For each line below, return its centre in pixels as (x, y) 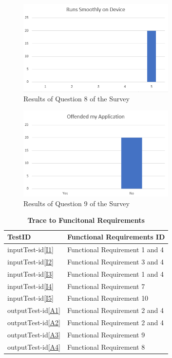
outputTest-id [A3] (34, 334)
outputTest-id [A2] (34, 322)
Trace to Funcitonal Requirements (86, 220)
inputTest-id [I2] (30, 261)
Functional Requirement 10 (108, 298)
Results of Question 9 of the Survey (76, 203)
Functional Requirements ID (116, 237)
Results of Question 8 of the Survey (76, 99)
